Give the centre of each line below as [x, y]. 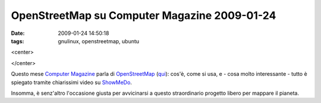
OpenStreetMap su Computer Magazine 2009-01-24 [144, 15]
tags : [18, 41]
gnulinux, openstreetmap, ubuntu [99, 41]
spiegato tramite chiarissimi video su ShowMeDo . [71, 82]
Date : [18, 33]
